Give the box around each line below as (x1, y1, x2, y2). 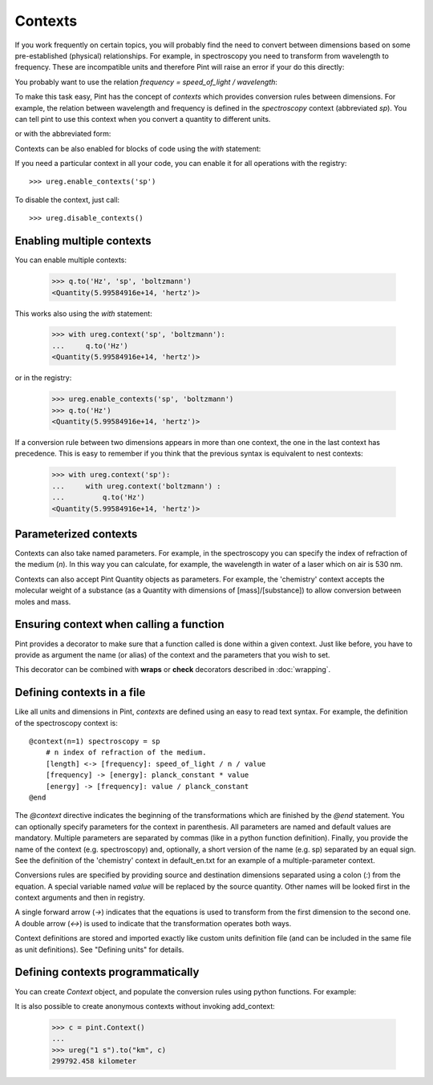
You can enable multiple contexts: (14, 255, 127, 265)
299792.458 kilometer (51, 1057, 137, 1066)
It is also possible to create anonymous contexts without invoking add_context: (14, 1001, 276, 1010)
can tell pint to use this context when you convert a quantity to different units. (14, 114, 271, 123)
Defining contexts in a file (14, 686, 146, 699)
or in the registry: (14, 373, 72, 383)
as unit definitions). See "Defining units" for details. (14, 945, 184, 954)
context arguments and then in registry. (14, 893, 146, 902)
